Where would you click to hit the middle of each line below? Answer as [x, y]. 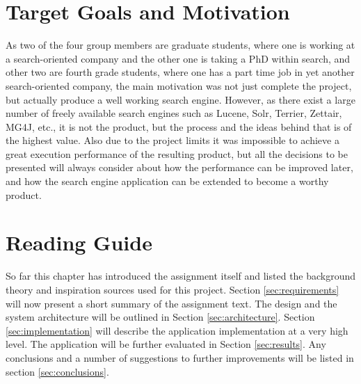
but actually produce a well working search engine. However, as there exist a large [180, 99]
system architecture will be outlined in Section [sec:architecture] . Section [160, 317]
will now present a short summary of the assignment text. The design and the [171, 303]
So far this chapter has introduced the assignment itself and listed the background [181, 276]
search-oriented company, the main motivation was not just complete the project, [179, 85]
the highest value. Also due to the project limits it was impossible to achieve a [173, 140]
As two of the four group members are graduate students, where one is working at [180, 45]
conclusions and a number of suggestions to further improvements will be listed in [180, 357]
